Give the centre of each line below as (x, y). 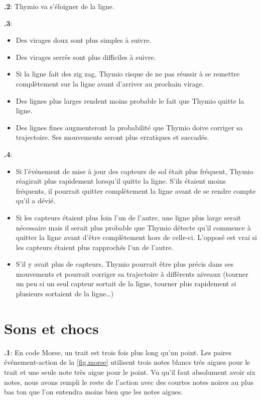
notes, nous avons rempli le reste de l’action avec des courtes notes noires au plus (129, 382)
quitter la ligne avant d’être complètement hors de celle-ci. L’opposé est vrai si (136, 237)
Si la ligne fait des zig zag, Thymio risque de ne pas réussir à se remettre (128, 74)
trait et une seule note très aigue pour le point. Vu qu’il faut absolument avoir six (130, 372)
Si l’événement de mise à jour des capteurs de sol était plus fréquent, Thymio (135, 171)
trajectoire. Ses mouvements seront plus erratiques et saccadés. (112, 137)
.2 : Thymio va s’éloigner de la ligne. (59, 6)
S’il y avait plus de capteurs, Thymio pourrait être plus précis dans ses (124, 264)
